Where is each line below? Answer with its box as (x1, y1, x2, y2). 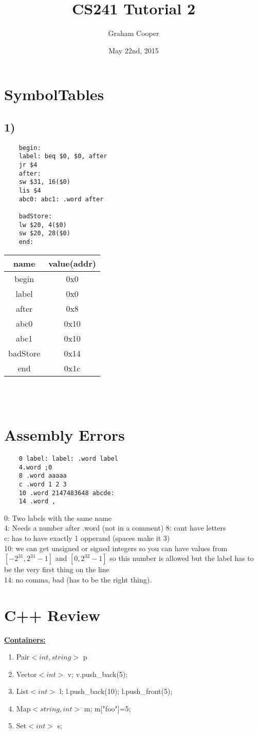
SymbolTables (4, 84, 104, 105)
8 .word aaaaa (19, 472, 67, 480)
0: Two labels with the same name (4, 512, 112, 523)
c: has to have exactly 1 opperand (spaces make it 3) (4, 533, 170, 543)
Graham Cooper (108, 28, 159, 39)
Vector (16, 668, 37, 679)
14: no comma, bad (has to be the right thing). (4, 574, 152, 585)
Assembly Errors (4, 424, 125, 445)
